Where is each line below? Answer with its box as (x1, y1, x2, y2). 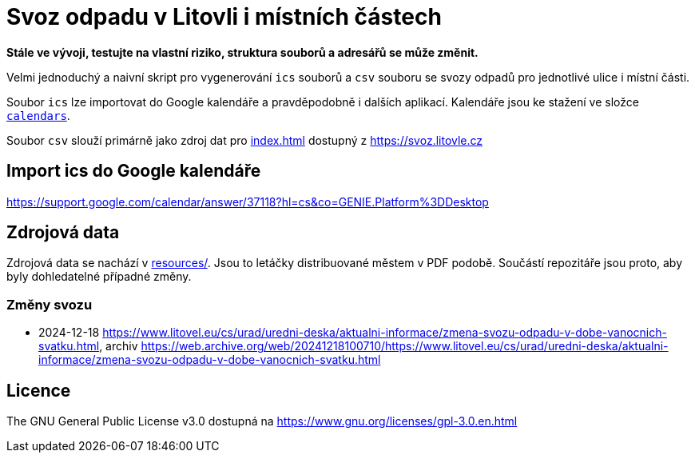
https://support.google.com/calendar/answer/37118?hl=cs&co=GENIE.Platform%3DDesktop (6, 194, 489, 209)
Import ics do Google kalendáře (6, 161, 261, 182)
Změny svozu (6, 296, 93, 313)
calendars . (6, 108, 70, 122)
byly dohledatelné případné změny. (6, 269, 192, 284)
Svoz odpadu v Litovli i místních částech (6, 3, 442, 30)
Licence (6, 380, 71, 401)
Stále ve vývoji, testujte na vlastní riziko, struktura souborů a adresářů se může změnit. (6, 45, 479, 59)
